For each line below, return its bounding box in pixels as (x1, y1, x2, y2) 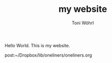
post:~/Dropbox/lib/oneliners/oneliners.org (4, 52, 92, 58)
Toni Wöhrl (71, 20, 94, 26)
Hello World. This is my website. (4, 42, 70, 48)
